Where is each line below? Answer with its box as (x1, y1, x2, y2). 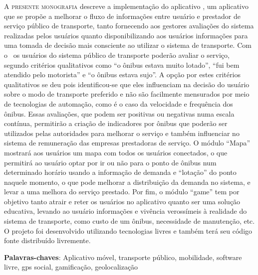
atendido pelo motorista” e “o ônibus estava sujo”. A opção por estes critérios (4, 69, 241, 80)
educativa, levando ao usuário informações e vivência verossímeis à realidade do (4, 206, 247, 216)
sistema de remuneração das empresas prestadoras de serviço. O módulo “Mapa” (4, 137, 251, 148)
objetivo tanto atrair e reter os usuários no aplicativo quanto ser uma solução (4, 196, 241, 206)
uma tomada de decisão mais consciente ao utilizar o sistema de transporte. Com (4, 40, 252, 50)
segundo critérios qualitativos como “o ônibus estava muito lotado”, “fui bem (4, 59, 240, 70)
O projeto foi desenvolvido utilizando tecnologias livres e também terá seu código (4, 225, 253, 236)
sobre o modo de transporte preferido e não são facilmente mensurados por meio (4, 89, 250, 99)
